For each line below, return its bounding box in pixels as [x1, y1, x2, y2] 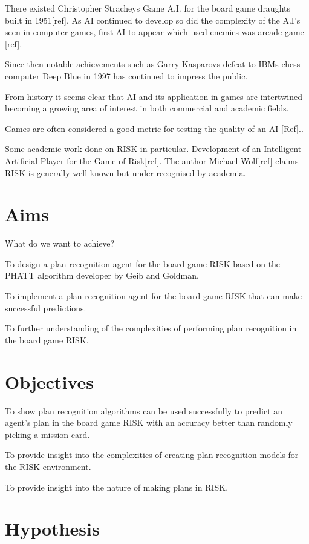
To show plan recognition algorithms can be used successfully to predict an [5, 404, 283, 417]
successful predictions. [5, 301, 86, 314]
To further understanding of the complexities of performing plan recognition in [5, 322, 297, 334]
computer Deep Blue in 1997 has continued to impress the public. [5, 69, 248, 82]
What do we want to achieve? [5, 237, 115, 250]
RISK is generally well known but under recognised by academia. [5, 166, 246, 179]
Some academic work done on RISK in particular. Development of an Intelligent [5, 142, 302, 155]
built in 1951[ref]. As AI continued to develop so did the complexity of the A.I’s [5, 13, 301, 26]
